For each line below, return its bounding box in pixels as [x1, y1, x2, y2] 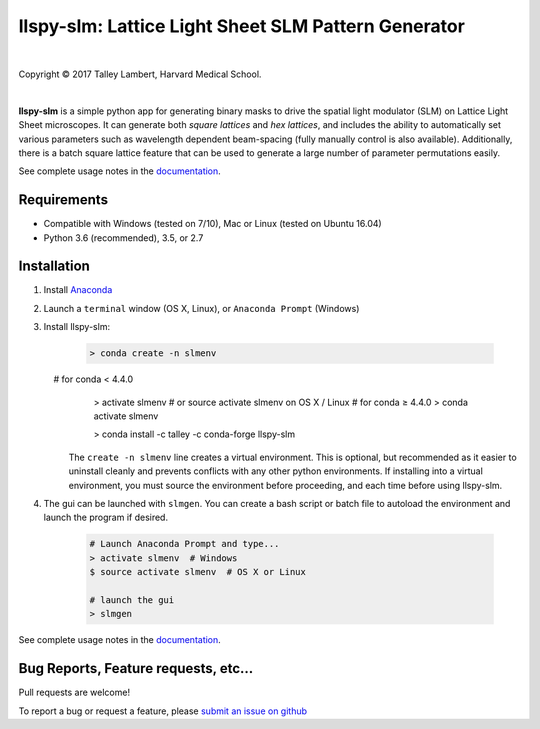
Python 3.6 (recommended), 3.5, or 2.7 [43, 231, 204, 244]
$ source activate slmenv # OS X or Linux [89, 566, 307, 578]
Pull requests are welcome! [18, 686, 130, 699]
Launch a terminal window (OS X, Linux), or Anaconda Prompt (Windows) [43, 302, 360, 314]
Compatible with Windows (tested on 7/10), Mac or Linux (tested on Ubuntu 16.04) [43, 218, 382, 230]
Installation [18, 258, 90, 275]
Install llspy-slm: [43, 321, 110, 333]
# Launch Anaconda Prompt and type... [89, 538, 280, 550]
